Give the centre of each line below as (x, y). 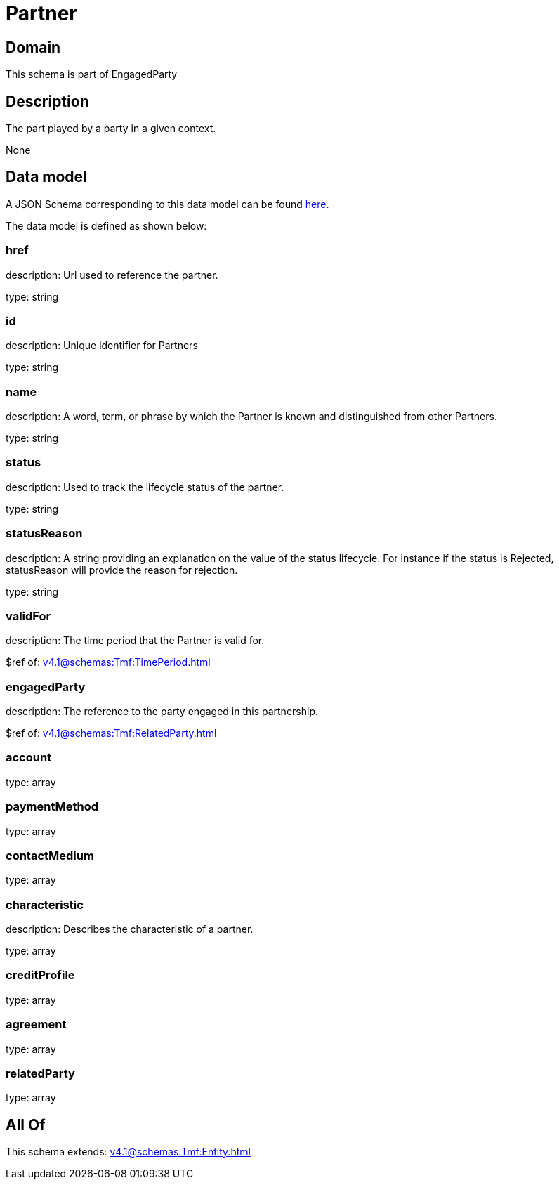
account (29, 758)
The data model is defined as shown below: (106, 225)
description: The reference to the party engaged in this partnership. (162, 712)
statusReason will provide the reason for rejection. (122, 570)
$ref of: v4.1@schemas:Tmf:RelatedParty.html (111, 733)
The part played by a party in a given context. (111, 129)
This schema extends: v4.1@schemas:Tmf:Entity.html (128, 1152)
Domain (33, 47)
